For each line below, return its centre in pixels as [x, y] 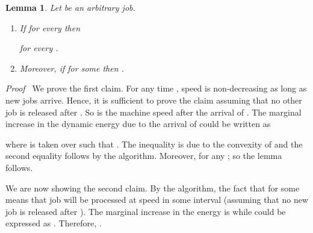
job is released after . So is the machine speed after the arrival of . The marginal [153, 112]
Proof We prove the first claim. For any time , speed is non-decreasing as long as [156, 88]
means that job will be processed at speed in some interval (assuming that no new [157, 200]
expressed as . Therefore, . [54, 223]
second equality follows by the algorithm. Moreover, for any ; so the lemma [144, 156]
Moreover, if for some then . [72, 68]
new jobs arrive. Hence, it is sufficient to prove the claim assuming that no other [154, 100]
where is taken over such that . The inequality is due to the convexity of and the [154, 144]
